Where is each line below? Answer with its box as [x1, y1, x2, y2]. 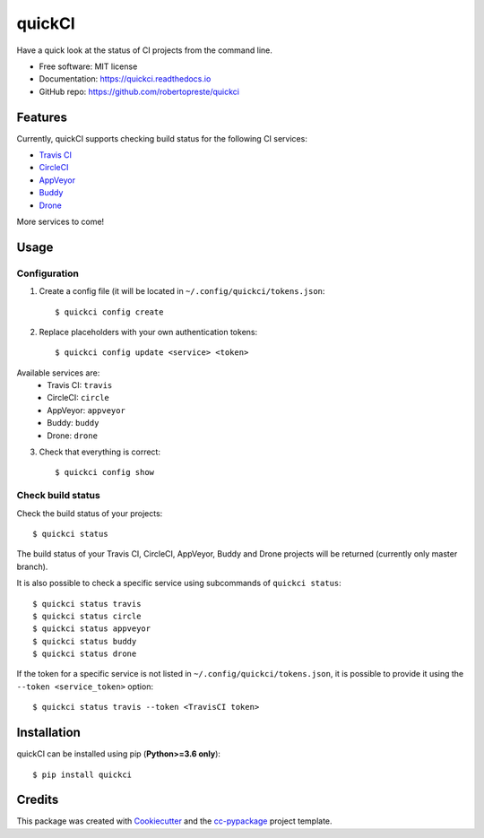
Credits [16, 792, 59, 808]
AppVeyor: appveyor [47, 404, 125, 416]
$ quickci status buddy [32, 636, 137, 646]
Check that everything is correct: [39, 446, 161, 457]
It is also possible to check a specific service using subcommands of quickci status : [16, 578, 342, 589]
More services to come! [16, 216, 105, 227]
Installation [16, 725, 81, 740]
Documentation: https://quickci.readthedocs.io [39, 73, 212, 84]
